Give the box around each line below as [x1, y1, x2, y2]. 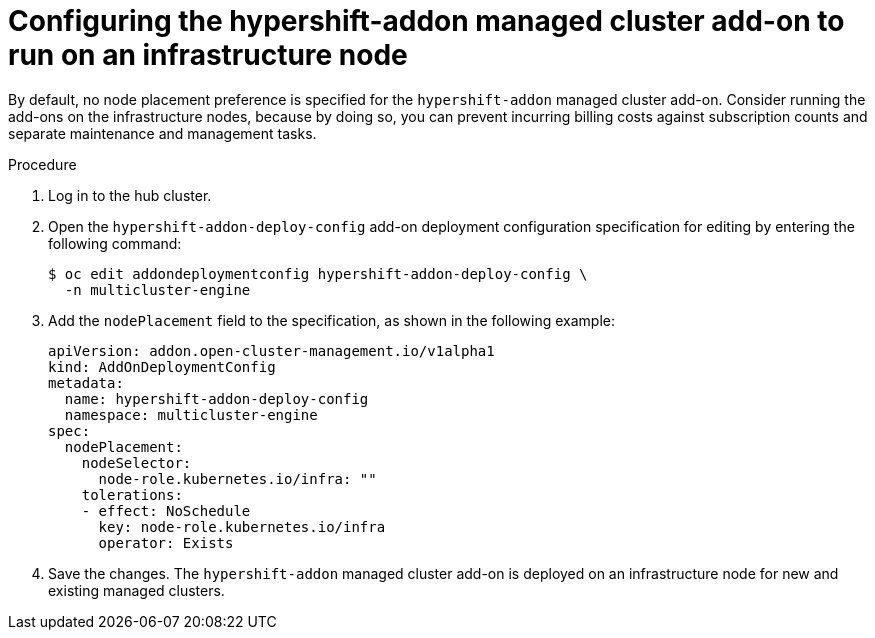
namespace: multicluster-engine [64, 406, 318, 423]
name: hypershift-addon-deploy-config [64, 390, 369, 407]
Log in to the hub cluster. [48, 186, 212, 204]
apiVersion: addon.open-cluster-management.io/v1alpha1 [48, 342, 495, 359]
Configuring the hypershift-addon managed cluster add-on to [8, 4, 845, 38]
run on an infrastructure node [8, 38, 408, 72]
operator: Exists [98, 534, 234, 551]
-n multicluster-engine [64, 281, 251, 298]
